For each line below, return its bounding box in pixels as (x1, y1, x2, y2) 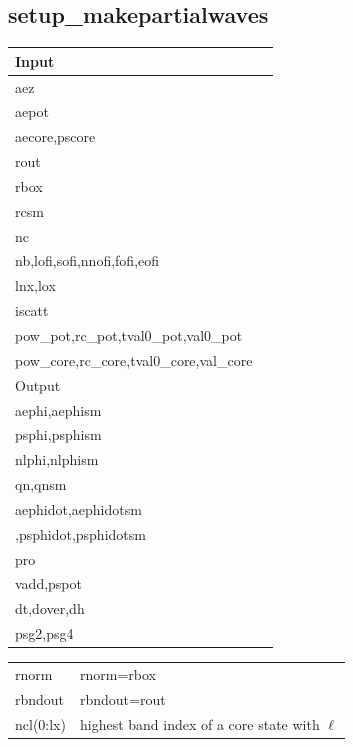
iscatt (15, 300, 49, 321)
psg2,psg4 (15, 623, 74, 644)
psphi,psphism (15, 424, 102, 445)
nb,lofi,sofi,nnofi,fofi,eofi (15, 250, 160, 271)
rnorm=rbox (79, 663, 156, 684)
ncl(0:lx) (15, 713, 66, 734)
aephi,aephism (15, 399, 102, 420)
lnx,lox (15, 275, 56, 296)
